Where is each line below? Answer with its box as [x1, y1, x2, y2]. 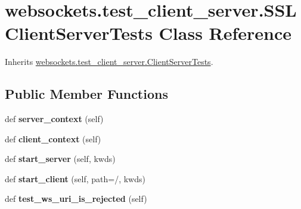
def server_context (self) [5, 113, 104, 125]
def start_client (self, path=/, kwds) [5, 172, 145, 185]
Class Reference [159, 21, 292, 45]
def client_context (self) [5, 132, 101, 145]
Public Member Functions [5, 85, 168, 103]
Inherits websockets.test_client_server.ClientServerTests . [5, 55, 213, 68]
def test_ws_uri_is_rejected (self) [5, 192, 147, 205]
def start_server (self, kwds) [5, 152, 116, 165]
